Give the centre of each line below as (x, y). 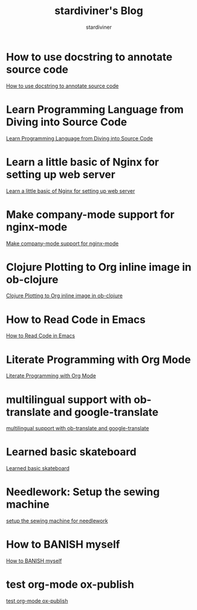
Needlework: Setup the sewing (83, 492)
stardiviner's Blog (99, 11)
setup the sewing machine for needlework (57, 521)
